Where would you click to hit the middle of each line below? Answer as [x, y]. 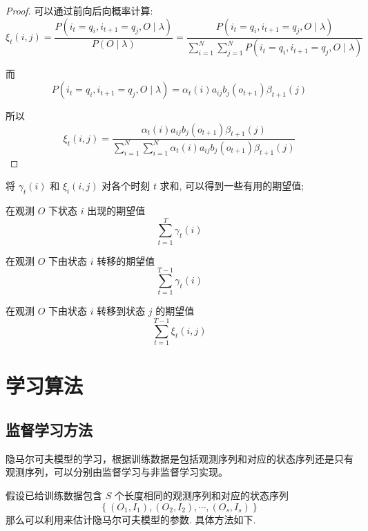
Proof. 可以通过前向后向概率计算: [79, 10]
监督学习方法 [49, 429]
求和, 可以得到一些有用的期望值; [232, 186]
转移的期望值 [126, 260]
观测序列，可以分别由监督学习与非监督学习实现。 [117, 472]
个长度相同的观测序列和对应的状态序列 [201, 495]
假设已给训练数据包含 [54, 495]
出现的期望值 [116, 211]
